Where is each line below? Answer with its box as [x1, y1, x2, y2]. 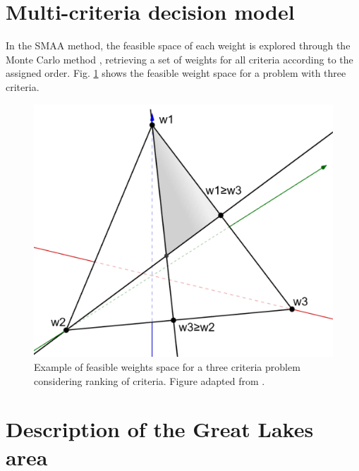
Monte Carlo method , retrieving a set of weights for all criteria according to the [6, 51, 353, 66]
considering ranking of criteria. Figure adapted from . [34, 373, 265, 388]
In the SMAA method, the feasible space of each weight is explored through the [6, 38, 351, 53]
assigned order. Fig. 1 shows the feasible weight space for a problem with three [6, 66, 346, 80]
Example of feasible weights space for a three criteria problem [34, 360, 300, 374]
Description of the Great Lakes [6, 415, 314, 444]
